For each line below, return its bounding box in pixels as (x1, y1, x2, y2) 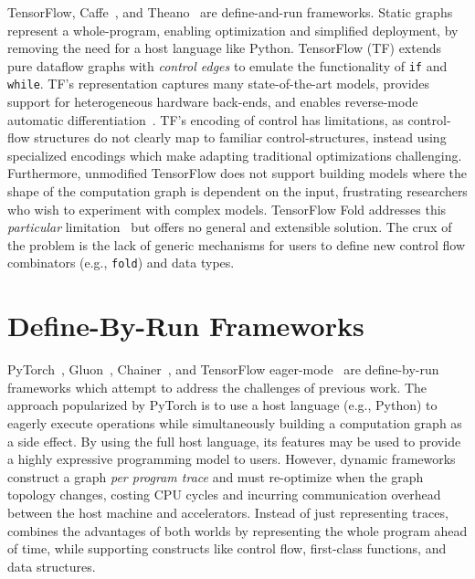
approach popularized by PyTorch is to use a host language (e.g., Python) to (7, 395, 438, 415)
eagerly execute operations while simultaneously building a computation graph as (7, 414, 462, 432)
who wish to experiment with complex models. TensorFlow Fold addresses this (7, 199, 447, 218)
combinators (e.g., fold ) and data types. (7, 253, 235, 272)
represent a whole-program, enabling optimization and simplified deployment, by (7, 20, 459, 39)
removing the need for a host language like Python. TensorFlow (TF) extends (7, 38, 441, 58)
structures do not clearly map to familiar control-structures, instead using (34, 128, 447, 147)
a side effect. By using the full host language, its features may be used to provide (7, 431, 461, 450)
